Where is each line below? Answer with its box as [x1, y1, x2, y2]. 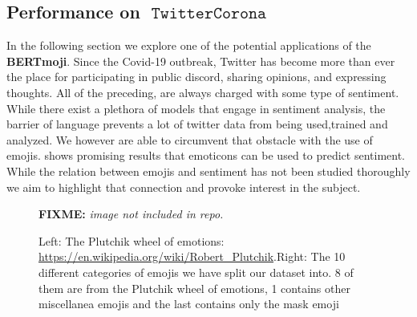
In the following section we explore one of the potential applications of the [6, 37, 371, 54]
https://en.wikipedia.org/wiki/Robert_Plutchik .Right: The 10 [38, 248, 346, 265]
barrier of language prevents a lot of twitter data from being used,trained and [6, 116, 388, 132]
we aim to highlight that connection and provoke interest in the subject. [6, 178, 361, 195]
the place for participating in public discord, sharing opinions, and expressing [6, 68, 387, 85]
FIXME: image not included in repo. [38, 205, 224, 222]
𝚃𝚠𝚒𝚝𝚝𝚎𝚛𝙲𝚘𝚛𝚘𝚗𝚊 [151, 5, 267, 22]
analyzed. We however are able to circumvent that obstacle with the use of [6, 131, 373, 148]
